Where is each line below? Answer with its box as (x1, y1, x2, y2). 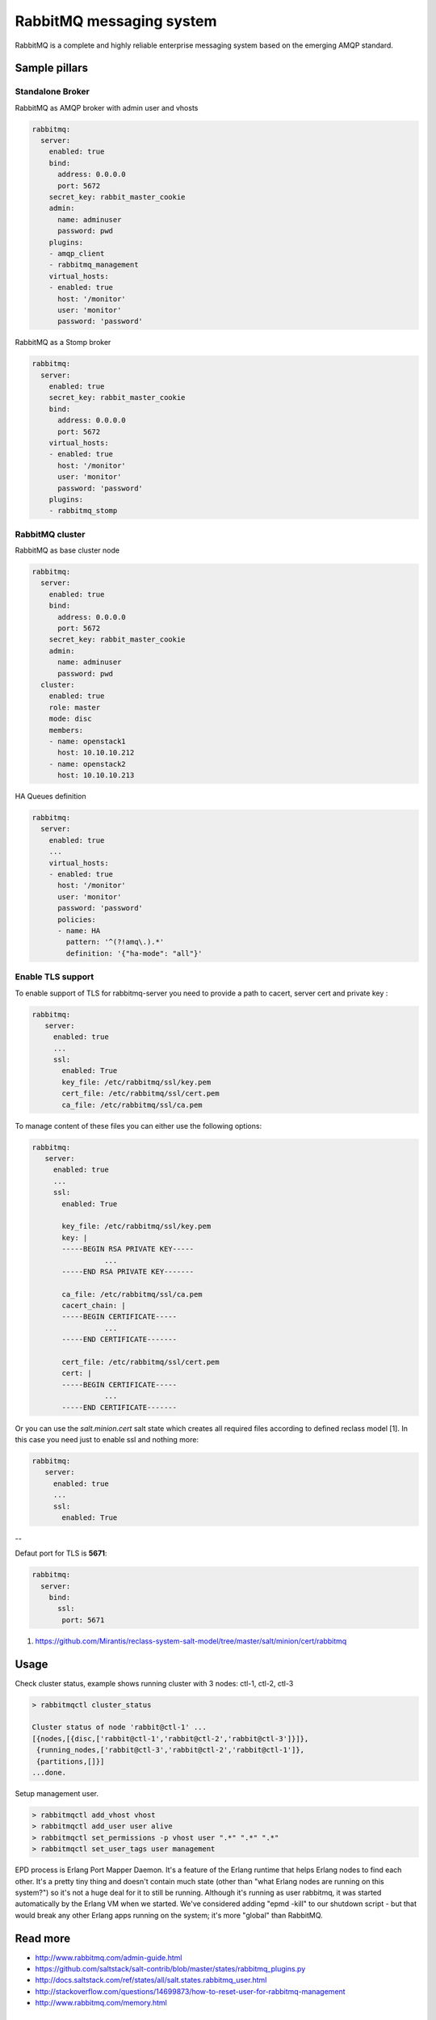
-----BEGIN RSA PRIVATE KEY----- (61, 1244, 194, 1254)
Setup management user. (15, 1789, 99, 1799)
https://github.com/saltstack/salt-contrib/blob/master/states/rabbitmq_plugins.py (35, 1964, 306, 1974)
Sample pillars (15, 61, 89, 75)
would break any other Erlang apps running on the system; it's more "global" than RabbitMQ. (15, 1910, 323, 1920)
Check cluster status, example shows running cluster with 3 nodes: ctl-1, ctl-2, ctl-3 (15, 1678, 294, 1688)
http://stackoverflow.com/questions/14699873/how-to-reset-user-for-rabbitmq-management (35, 1986, 346, 1996)
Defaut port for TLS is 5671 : (15, 1548, 107, 1559)
